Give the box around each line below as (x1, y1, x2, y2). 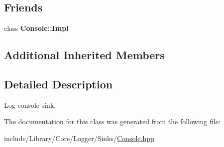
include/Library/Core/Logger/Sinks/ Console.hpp (4, 133, 154, 143)
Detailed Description (4, 76, 113, 91)
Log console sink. (4, 99, 56, 110)
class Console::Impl (4, 23, 69, 33)
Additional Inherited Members (4, 47, 165, 63)
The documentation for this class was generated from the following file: (4, 116, 221, 127)
